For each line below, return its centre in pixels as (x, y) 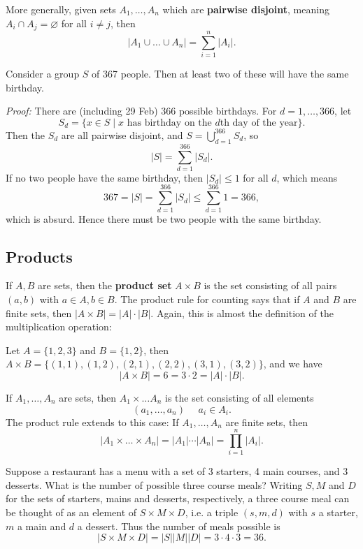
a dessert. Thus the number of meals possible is (179, 526)
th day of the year (259, 123)
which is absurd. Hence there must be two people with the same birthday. (164, 218)
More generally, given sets (61, 9)
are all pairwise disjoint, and (122, 134)
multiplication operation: (59, 327)
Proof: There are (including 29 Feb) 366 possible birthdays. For (141, 111)
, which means (307, 177)
